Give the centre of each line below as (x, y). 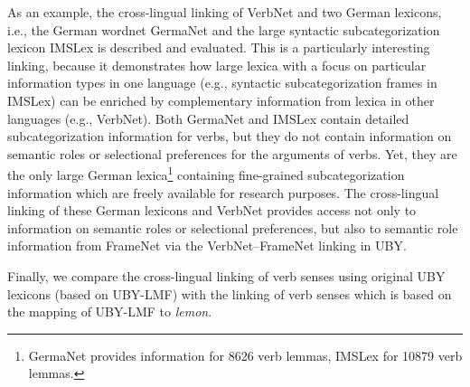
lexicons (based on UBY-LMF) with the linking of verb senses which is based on (230, 293)
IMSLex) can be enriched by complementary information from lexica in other (221, 100)
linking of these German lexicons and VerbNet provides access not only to (212, 210)
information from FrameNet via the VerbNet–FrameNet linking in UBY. (207, 245)
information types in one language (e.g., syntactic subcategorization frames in (222, 83)
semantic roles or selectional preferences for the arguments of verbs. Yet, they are (232, 153)
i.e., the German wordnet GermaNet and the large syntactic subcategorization (224, 29)
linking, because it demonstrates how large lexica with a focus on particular (217, 65)
